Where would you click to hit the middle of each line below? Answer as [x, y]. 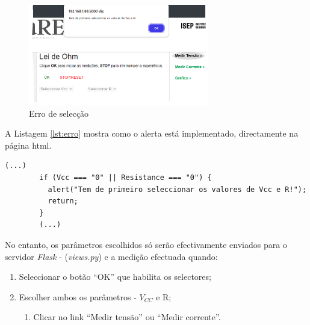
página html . [28, 145]
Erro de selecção [59, 113]
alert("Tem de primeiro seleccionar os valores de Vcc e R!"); [177, 189]
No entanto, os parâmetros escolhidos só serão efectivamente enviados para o [146, 244]
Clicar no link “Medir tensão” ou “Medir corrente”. [127, 317]
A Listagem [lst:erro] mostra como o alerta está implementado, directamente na [152, 133]
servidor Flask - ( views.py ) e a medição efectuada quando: [111, 256]
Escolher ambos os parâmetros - [78, 296]
